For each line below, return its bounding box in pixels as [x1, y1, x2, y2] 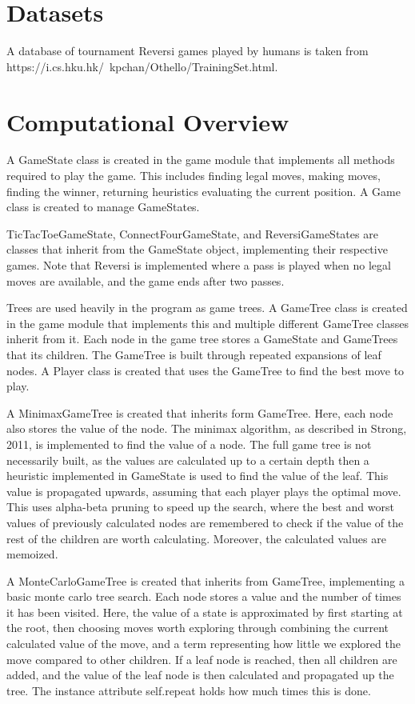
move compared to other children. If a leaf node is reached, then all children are [6, 650, 397, 667]
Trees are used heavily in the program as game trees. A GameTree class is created [6, 299, 408, 316]
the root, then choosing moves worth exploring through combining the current [6, 619, 389, 636]
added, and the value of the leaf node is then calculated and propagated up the [6, 666, 394, 683]
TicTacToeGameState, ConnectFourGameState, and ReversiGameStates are [6, 225, 378, 242]
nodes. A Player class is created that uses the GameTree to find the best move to [6, 362, 405, 378]
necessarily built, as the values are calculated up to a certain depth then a [6, 451, 369, 468]
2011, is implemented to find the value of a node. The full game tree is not [6, 435, 372, 452]
